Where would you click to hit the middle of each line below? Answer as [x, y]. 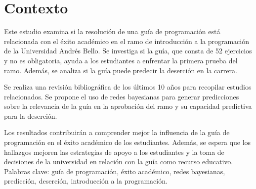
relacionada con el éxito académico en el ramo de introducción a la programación [127, 41]
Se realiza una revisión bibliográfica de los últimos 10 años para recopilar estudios [128, 87]
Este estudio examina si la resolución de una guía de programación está [112, 31]
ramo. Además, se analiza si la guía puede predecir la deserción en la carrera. [121, 70]
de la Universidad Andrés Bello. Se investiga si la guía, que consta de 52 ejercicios [128, 51]
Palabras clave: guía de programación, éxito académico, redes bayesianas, [115, 171]
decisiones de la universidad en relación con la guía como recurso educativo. [119, 162]
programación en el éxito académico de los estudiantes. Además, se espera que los [128, 142]
